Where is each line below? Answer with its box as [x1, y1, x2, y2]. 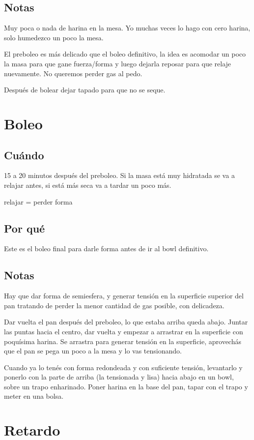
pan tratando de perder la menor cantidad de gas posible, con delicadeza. [4, 300, 225, 310]
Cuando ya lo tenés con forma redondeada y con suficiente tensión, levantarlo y [4, 362, 243, 372]
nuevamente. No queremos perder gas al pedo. [4, 68, 142, 78]
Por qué [4, 220, 45, 235]
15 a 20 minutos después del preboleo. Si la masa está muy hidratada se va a [4, 170, 235, 180]
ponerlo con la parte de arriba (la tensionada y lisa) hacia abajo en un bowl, [4, 372, 234, 382]
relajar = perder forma [4, 196, 73, 206]
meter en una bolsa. [4, 391, 64, 401]
